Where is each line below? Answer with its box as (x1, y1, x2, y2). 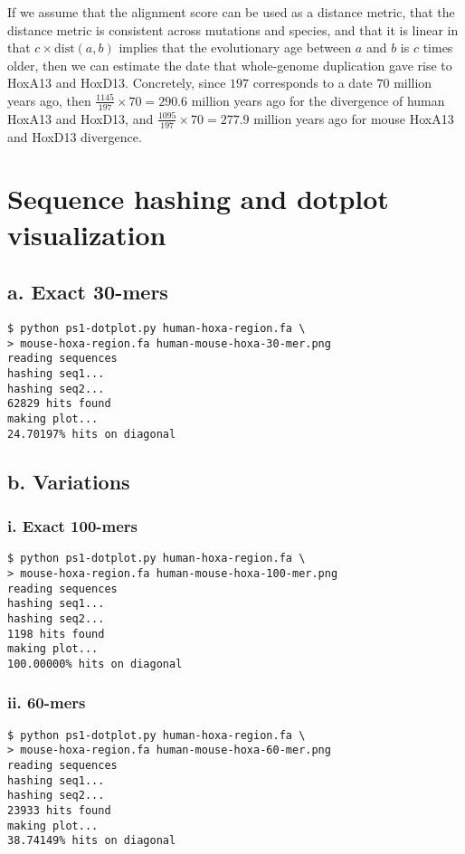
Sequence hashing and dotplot (7, 180, 389, 217)
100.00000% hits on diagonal (7, 657, 183, 670)
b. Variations (7, 467, 130, 495)
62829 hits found (7, 397, 111, 411)
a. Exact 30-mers (7, 278, 168, 306)
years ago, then (7, 90, 91, 109)
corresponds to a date (252, 73, 373, 92)
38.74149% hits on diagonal (7, 834, 176, 848)
